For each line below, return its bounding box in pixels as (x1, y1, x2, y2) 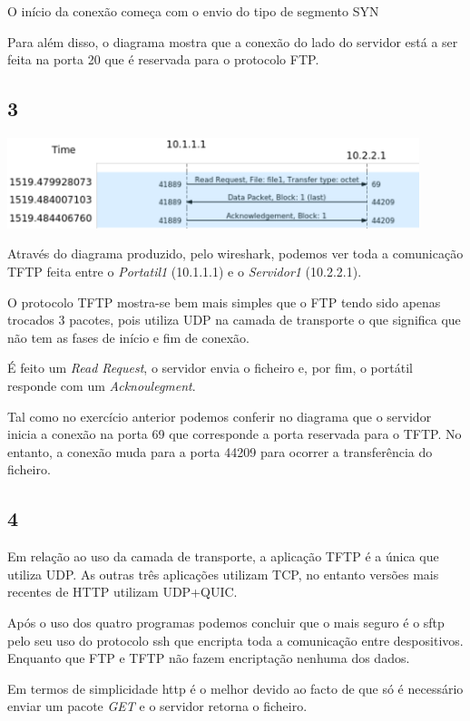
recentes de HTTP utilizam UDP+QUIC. (7, 582, 238, 601)
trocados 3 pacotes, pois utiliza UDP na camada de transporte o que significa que (7, 310, 461, 329)
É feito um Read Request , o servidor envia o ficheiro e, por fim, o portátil (7, 358, 413, 377)
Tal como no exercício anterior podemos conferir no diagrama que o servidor (7, 406, 432, 425)
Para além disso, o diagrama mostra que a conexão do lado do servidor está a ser (7, 32, 458, 51)
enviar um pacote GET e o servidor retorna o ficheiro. (7, 697, 308, 716)
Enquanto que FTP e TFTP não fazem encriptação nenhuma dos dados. (7, 648, 410, 667)
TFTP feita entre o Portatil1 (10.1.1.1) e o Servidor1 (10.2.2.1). (7, 262, 362, 280)
